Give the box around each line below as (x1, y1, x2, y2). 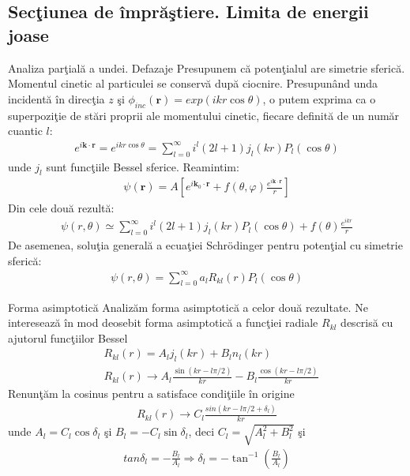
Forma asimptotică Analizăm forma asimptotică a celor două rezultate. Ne (8, 298, 368, 315)
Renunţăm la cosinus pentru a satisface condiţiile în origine (8, 385, 295, 402)
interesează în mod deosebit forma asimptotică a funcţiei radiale (8, 314, 318, 331)
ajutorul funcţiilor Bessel (8, 329, 128, 346)
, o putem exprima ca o (262, 90, 376, 107)
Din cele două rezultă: (8, 199, 115, 216)
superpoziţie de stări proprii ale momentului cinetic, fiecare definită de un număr (8, 107, 400, 123)
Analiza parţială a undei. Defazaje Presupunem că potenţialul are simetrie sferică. (8, 59, 405, 76)
